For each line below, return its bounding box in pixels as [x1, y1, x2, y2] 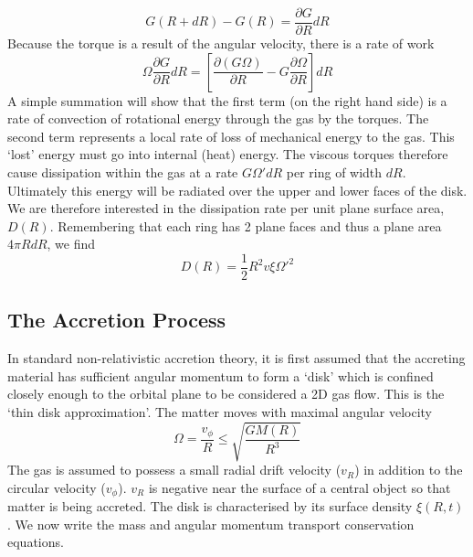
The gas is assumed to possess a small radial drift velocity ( [7, 460, 342, 479]
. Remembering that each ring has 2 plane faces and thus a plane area [49, 216, 442, 235]
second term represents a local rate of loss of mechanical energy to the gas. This [7, 126, 455, 145]
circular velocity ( [7, 477, 106, 497]
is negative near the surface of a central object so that [148, 477, 451, 497]
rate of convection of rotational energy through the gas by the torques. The [7, 109, 429, 128]
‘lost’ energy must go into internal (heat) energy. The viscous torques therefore [7, 145, 448, 164]
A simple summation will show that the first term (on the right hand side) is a [7, 91, 447, 110]
